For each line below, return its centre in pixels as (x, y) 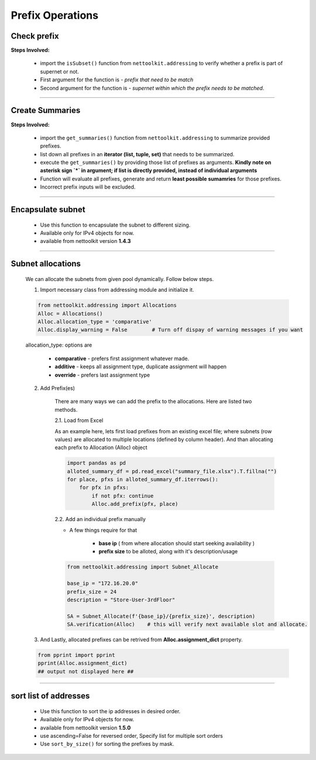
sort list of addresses (50, 696)
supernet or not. (59, 71)
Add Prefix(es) (58, 388)
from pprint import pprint (76, 655)
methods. (66, 409)
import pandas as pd (96, 463)
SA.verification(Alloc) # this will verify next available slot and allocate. (188, 624)
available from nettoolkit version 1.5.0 (85, 728)
